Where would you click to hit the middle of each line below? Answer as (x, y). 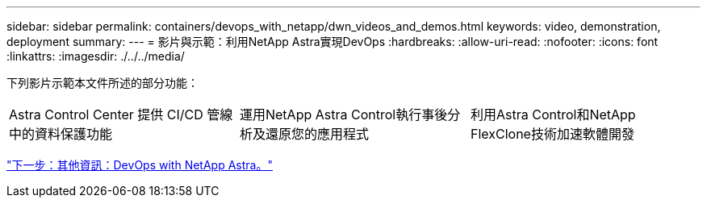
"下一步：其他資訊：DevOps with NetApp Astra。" (140, 165)
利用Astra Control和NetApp (553, 114)
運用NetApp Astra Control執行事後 (343, 114)
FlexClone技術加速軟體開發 (552, 134)
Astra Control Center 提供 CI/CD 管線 (121, 114)
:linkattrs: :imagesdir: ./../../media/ (96, 56)
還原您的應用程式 (317, 134)
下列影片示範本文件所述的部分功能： (102, 83)
